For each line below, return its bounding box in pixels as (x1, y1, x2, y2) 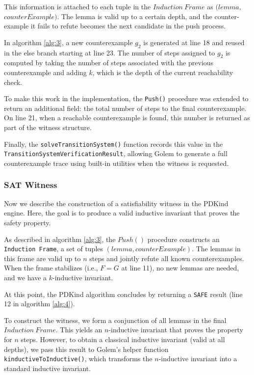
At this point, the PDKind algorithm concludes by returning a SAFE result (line (4, 289, 243, 299)
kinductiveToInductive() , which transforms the (4, 353, 152, 364)
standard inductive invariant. (4, 363, 91, 373)
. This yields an (55, 324, 102, 335)
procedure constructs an (147, 234, 220, 244)
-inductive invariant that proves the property (108, 324, 243, 335)
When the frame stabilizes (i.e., (4, 263, 98, 273)
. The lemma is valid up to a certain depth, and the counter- (57, 11, 239, 21)
